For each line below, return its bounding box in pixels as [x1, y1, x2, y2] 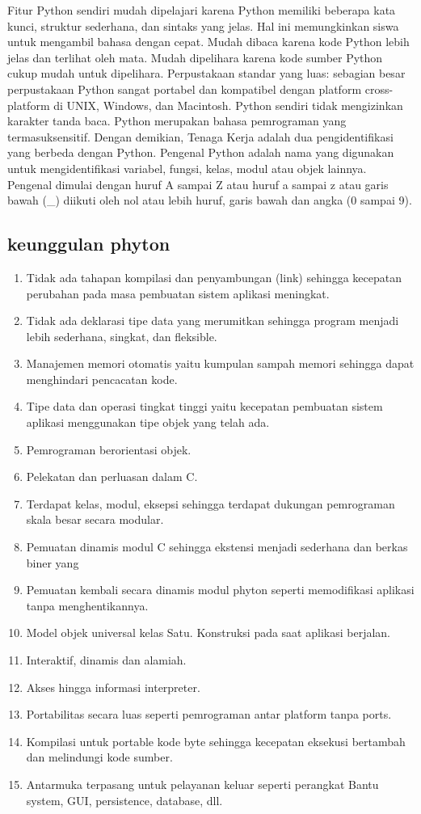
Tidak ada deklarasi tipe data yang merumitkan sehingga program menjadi [26, 312, 399, 329]
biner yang [26, 554, 79, 571]
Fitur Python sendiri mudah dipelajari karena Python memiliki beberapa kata [7, 2, 396, 18]
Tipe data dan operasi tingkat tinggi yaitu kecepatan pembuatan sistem [26, 398, 383, 415]
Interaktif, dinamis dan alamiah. [26, 652, 187, 668]
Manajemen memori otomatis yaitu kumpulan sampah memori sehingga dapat [26, 355, 415, 372]
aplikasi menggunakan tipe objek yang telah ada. [26, 414, 270, 431]
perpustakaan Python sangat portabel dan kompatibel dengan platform [7, 80, 362, 97]
